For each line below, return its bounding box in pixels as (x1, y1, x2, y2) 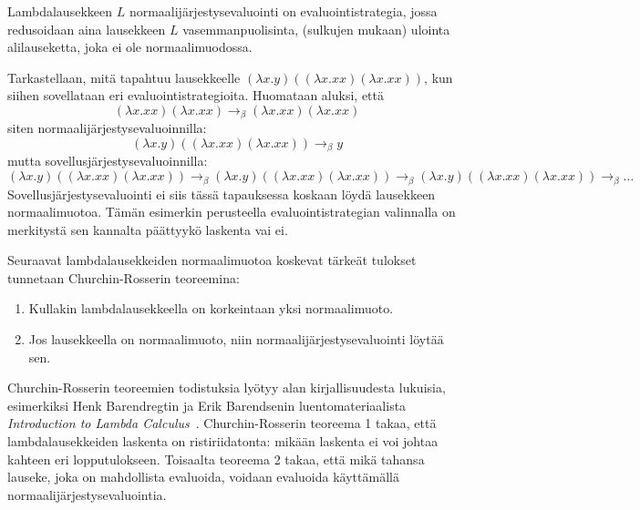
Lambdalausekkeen (7, 2, 112, 20)
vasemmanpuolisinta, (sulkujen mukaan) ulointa (182, 19, 450, 38)
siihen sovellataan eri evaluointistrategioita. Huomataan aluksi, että (7, 86, 385, 105)
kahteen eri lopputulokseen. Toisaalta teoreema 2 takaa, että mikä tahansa (7, 449, 425, 468)
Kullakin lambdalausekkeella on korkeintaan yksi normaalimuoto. (28, 299, 394, 318)
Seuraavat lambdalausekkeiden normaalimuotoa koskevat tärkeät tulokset (7, 250, 417, 270)
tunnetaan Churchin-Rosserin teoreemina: (7, 268, 240, 287)
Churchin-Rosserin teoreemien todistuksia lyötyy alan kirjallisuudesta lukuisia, (7, 378, 446, 397)
